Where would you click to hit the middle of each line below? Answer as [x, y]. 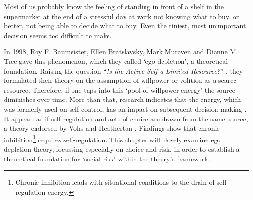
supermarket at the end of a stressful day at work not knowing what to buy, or [122, 16]
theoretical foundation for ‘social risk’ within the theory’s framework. [107, 158]
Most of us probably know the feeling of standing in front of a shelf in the [114, 6]
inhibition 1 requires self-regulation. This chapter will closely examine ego [112, 139]
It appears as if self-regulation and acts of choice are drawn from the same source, [126, 118]
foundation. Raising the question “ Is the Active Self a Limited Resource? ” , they [124, 70]
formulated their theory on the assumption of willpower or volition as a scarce [120, 80]
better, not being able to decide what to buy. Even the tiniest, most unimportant [125, 26]
